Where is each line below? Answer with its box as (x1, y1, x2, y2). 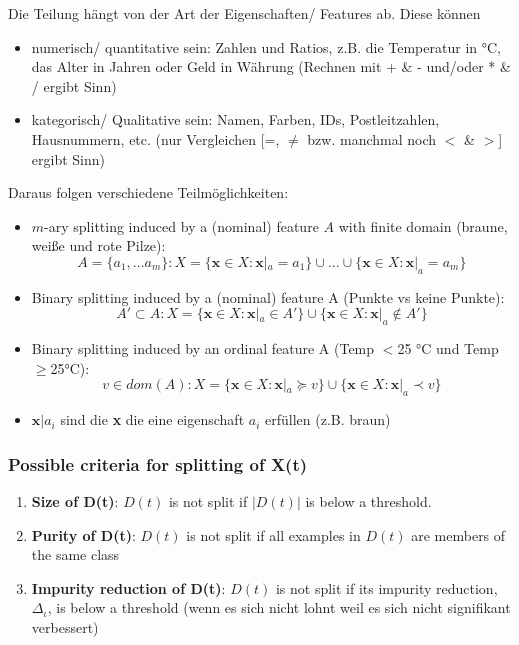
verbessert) (31, 616, 99, 637)
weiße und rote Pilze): (31, 235, 166, 256)
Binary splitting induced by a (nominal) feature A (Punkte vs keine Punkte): (31, 286, 505, 307)
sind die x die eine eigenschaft (60, 409, 245, 430)
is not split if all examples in (186, 524, 361, 545)
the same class (31, 544, 120, 565)
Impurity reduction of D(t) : (31, 577, 226, 598)
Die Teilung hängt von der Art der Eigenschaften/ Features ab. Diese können (8, 3, 481, 23)
